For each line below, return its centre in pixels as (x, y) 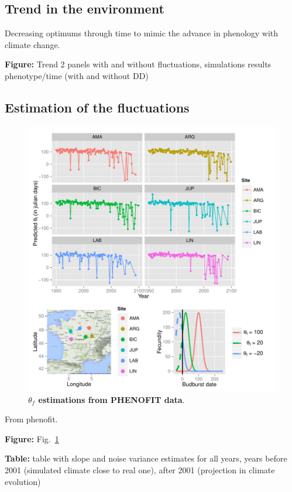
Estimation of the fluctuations (97, 107)
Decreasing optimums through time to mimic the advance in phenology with (142, 33)
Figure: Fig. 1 (32, 438)
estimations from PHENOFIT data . (111, 399)
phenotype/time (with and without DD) (77, 75)
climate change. (32, 44)
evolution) (23, 481)
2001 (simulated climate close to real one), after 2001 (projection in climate (140, 470)
